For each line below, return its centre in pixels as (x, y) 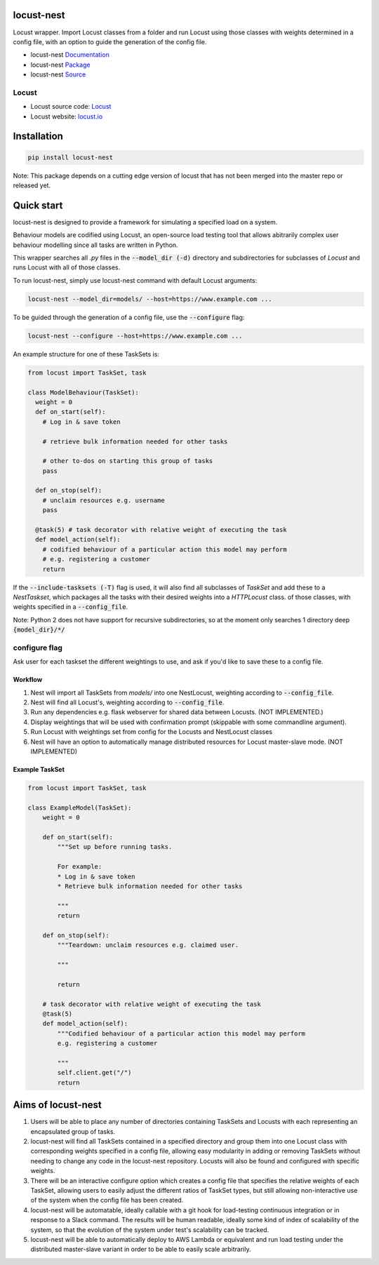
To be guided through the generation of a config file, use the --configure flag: (129, 317)
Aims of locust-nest (57, 1105)
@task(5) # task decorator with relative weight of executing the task (161, 530)
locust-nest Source (58, 74)
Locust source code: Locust (71, 107)
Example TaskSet (39, 769)
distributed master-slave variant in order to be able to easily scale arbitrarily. (141, 1250)
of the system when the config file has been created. (107, 1200)
